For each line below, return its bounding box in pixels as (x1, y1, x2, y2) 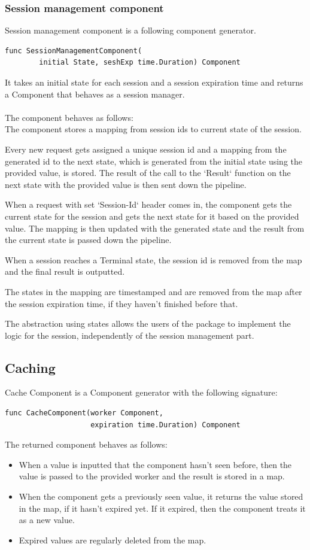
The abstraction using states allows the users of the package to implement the (5, 317, 291, 330)
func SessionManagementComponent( (5, 46, 142, 55)
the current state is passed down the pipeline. (5, 233, 172, 246)
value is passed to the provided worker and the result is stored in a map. (19, 470, 285, 482)
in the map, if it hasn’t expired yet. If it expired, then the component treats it (19, 502, 306, 514)
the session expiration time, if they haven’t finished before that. (5, 297, 238, 309)
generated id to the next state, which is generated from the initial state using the (5, 154, 303, 167)
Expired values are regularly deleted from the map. (19, 533, 206, 546)
